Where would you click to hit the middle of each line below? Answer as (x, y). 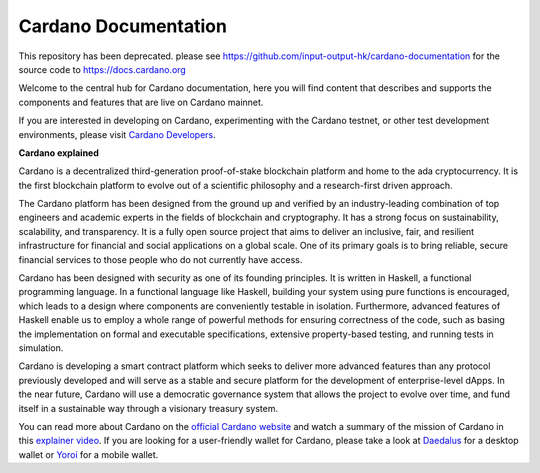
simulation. (41, 347)
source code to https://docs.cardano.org (102, 69)
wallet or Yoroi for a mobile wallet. (88, 454)
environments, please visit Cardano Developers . (117, 134)
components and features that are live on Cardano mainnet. (141, 102)
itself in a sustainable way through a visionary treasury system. (148, 408)
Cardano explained (59, 152)
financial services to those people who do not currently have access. (160, 259)
